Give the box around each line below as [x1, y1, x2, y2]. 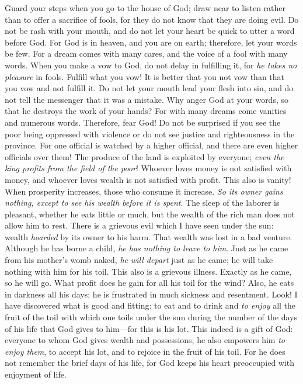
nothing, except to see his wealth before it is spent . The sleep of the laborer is [5, 196, 280, 209]
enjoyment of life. [5, 368, 67, 380]
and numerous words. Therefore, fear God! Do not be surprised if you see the [5, 116, 281, 128]
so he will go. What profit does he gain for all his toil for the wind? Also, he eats [5, 276, 294, 289]
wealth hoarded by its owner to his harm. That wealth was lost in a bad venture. [5, 230, 292, 243]
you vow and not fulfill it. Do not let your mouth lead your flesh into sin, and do [5, 82, 294, 94]
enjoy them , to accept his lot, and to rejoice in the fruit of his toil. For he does [5, 345, 285, 357]
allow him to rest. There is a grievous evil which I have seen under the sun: [5, 219, 274, 231]
